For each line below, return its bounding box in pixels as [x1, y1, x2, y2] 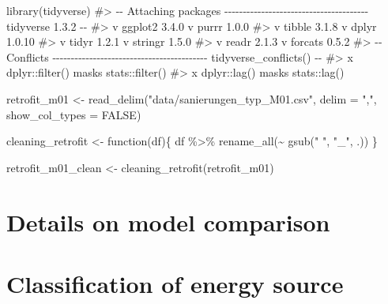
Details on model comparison [6, 205, 330, 238]
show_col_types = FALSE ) [6, 106, 141, 122]
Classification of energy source [6, 267, 344, 299]
